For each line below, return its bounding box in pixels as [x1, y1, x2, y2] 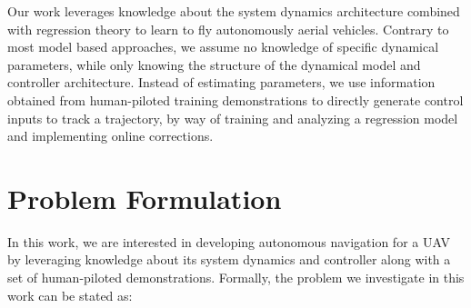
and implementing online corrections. [7, 126, 214, 145]
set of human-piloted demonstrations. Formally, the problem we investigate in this [7, 268, 465, 287]
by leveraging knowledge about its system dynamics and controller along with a [7, 250, 451, 269]
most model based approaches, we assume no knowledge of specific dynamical [7, 37, 439, 56]
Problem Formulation [7, 179, 282, 216]
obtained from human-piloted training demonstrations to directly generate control [7, 90, 464, 109]
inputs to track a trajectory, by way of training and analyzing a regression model [7, 108, 458, 127]
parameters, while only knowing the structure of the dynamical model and [7, 55, 421, 74]
